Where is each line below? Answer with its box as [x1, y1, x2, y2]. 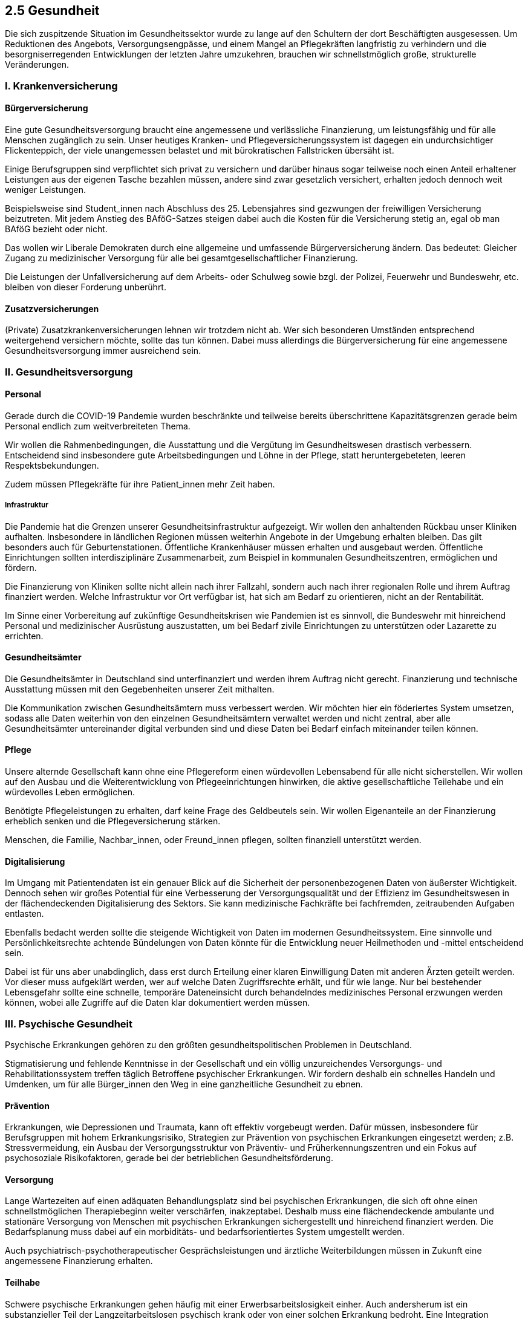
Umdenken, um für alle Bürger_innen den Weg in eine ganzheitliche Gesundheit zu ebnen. [5, 1079, 363, 1090]
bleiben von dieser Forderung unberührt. [5, 282, 166, 293]
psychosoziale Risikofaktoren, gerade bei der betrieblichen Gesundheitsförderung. [5, 1153, 334, 1164]
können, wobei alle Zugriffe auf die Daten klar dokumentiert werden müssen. [5, 997, 310, 1008]
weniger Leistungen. [5, 184, 86, 195]
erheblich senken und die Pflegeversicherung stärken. [5, 816, 221, 827]
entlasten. [5, 908, 44, 919]
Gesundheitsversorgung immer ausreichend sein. [5, 345, 201, 356]
